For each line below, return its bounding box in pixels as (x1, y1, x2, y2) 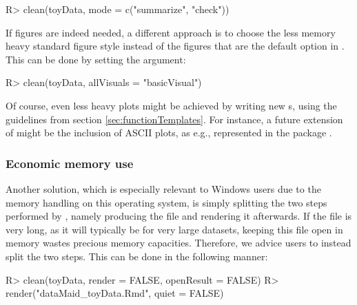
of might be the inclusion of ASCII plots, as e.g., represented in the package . (6, 125, 332, 140)
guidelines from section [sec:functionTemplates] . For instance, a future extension (6, 112, 343, 126)
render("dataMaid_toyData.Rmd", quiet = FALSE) (6, 286, 224, 300)
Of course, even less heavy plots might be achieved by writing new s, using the (6, 98, 337, 112)
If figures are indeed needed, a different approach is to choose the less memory (6, 25, 336, 39)
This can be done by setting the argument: (6, 52, 186, 66)
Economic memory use (6, 154, 134, 171)
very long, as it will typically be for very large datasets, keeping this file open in (6, 222, 343, 236)
